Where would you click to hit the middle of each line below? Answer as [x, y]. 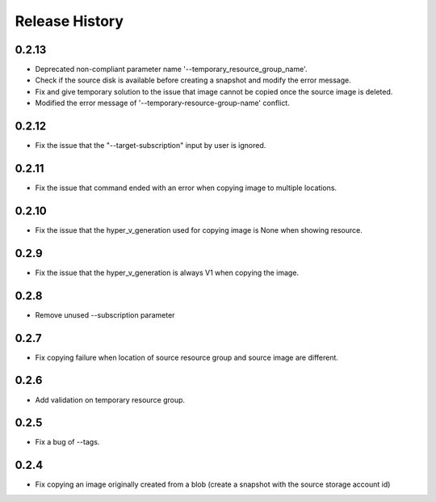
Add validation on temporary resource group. [110, 399]
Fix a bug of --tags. [67, 442]
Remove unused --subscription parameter [105, 314]
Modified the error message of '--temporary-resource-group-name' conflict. [162, 103]
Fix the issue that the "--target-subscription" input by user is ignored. [151, 146]
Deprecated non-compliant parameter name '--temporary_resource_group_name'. [171, 70]
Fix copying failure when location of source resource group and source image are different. [187, 357]
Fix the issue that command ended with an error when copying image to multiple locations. [186, 188]
